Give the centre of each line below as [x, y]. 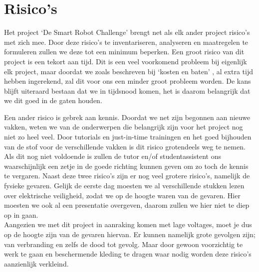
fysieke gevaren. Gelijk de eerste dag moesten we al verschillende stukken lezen [124, 186]
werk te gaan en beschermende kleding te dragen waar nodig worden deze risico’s [128, 254]
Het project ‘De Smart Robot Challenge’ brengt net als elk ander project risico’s [127, 32]
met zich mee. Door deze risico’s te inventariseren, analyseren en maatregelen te [126, 42]
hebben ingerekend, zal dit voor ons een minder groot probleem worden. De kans [128, 81]
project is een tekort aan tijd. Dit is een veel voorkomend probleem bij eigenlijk [126, 61]
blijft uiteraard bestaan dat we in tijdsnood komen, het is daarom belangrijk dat [127, 90]
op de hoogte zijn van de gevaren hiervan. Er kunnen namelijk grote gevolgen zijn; [130, 234]
